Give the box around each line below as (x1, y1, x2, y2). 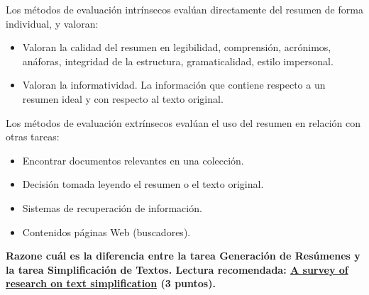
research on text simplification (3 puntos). (6, 276, 216, 291)
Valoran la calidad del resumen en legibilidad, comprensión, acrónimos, (22, 40, 331, 55)
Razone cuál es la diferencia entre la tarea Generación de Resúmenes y (6, 248, 360, 263)
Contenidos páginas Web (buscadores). (22, 224, 191, 239)
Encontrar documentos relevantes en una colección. (22, 152, 244, 167)
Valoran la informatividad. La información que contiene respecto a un (22, 77, 326, 92)
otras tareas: (6, 129, 60, 144)
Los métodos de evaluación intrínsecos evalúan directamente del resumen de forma (6, 2, 363, 16)
